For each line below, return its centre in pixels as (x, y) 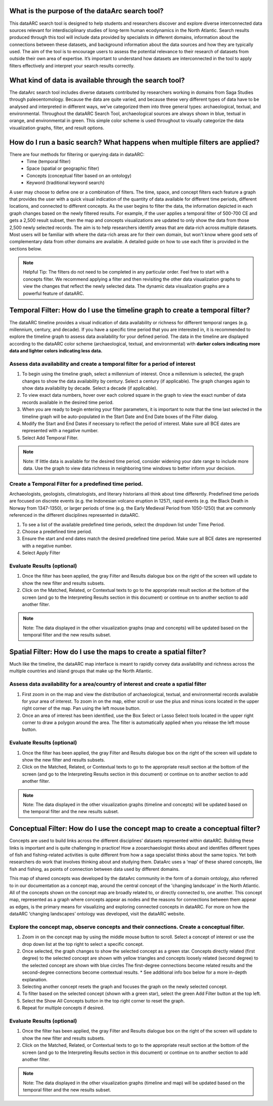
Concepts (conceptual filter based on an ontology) (79, 175)
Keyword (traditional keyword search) (65, 183)
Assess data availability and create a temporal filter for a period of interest (102, 364)
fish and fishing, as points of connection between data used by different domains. (95, 869)
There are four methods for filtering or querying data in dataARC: (77, 154)
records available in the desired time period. (68, 402)
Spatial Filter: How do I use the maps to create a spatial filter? (108, 652)
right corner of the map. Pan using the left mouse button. (81, 708)
